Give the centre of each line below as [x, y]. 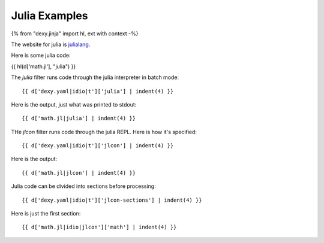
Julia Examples [49, 16]
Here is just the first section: [46, 214]
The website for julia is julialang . [51, 44]
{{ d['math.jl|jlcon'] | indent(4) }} [79, 173]
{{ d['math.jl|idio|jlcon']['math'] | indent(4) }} [99, 227]
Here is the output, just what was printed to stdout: [74, 104]
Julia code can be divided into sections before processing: [83, 186]
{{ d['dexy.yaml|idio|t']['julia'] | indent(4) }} [98, 91]
